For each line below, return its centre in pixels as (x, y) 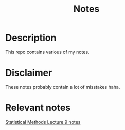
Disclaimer (29, 73)
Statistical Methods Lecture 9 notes (43, 122)
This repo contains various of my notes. (47, 52)
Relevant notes (38, 108)
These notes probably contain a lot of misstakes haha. (63, 87)
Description (31, 38)
